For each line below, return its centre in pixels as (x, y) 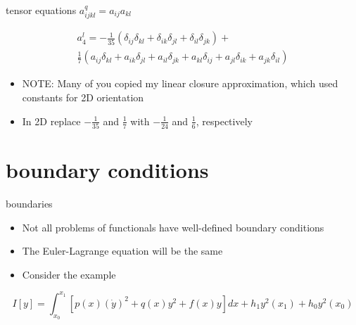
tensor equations (41, 10)
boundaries (29, 204)
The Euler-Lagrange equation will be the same (122, 251)
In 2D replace (51, 121)
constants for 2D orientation (83, 97)
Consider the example (69, 274)
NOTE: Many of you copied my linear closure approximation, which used (180, 83)
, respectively (224, 121)
